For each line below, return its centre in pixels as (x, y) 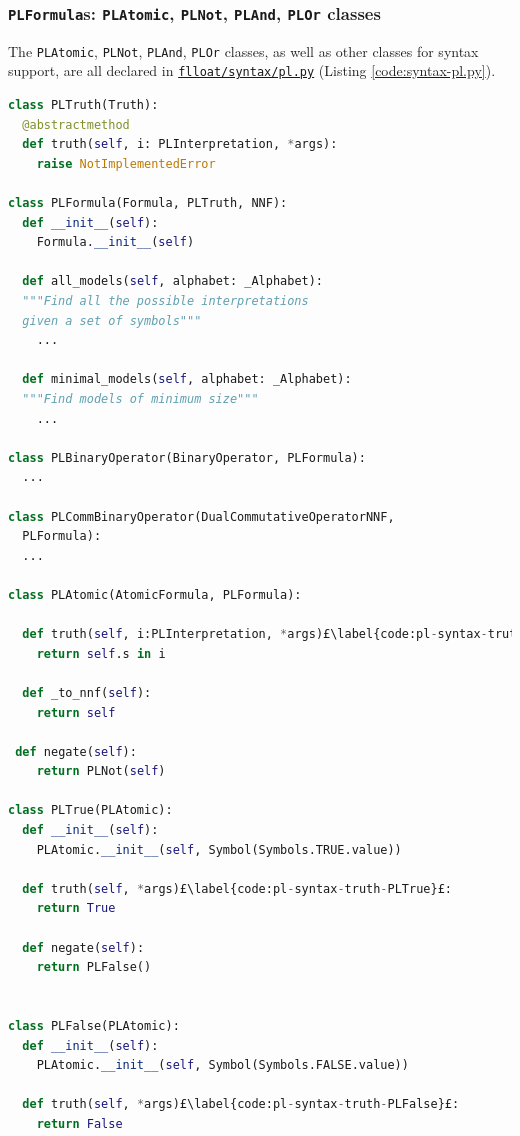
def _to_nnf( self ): (87, 692)
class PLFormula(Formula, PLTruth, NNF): (148, 203)
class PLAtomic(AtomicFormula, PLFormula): (155, 594)
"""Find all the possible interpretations (165, 301)
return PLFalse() (94, 967)
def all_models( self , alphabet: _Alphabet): (173, 281)
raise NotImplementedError (126, 163)
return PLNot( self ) (101, 771)
